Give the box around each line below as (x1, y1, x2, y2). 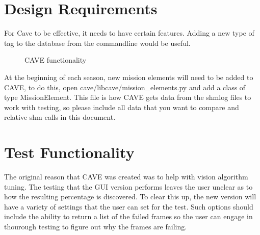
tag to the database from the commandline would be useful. (4, 37, 191, 48)
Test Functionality (4, 142, 135, 163)
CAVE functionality (24, 55, 87, 65)
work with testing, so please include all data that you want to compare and (4, 101, 239, 112)
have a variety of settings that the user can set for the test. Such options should (4, 201, 253, 212)
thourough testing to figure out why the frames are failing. (4, 221, 187, 231)
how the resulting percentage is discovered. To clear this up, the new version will (4, 191, 256, 202)
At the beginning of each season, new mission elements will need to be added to (4, 71, 253, 82)
